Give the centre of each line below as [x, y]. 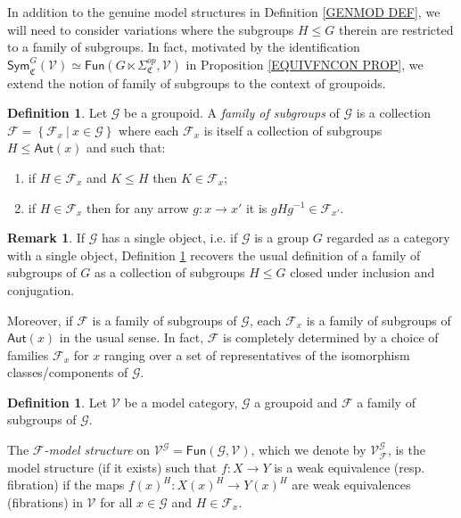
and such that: [126, 148]
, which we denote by [309, 450]
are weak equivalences [351, 485]
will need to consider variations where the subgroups [151, 29]
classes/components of [68, 372]
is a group [281, 238]
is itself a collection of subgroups [293, 130]
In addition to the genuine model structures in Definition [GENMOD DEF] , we [224, 12]
